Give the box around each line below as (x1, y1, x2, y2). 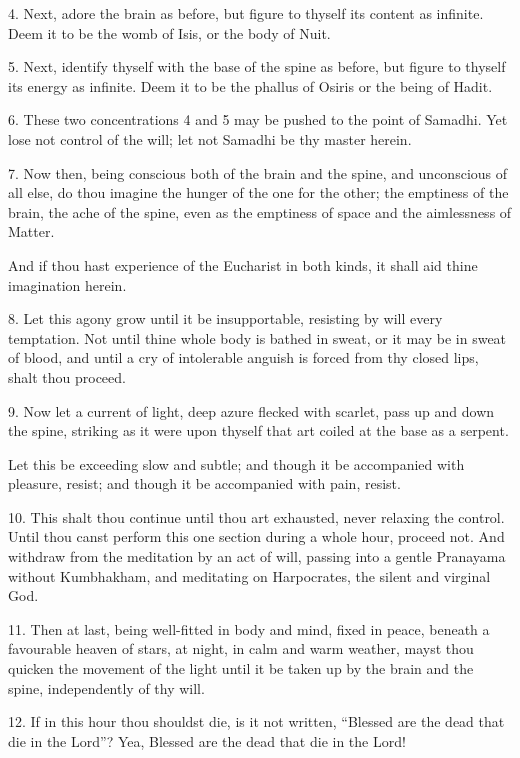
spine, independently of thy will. (8, 677, 205, 698)
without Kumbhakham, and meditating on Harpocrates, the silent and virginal (8, 565, 491, 586)
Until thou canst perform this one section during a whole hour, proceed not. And (8, 526, 505, 547)
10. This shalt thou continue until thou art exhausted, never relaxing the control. (8, 506, 505, 527)
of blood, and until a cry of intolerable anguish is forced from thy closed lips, (8, 347, 479, 368)
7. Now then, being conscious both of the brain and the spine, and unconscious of (8, 162, 508, 183)
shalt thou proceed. (8, 366, 126, 387)
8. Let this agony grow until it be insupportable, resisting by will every (8, 308, 443, 329)
